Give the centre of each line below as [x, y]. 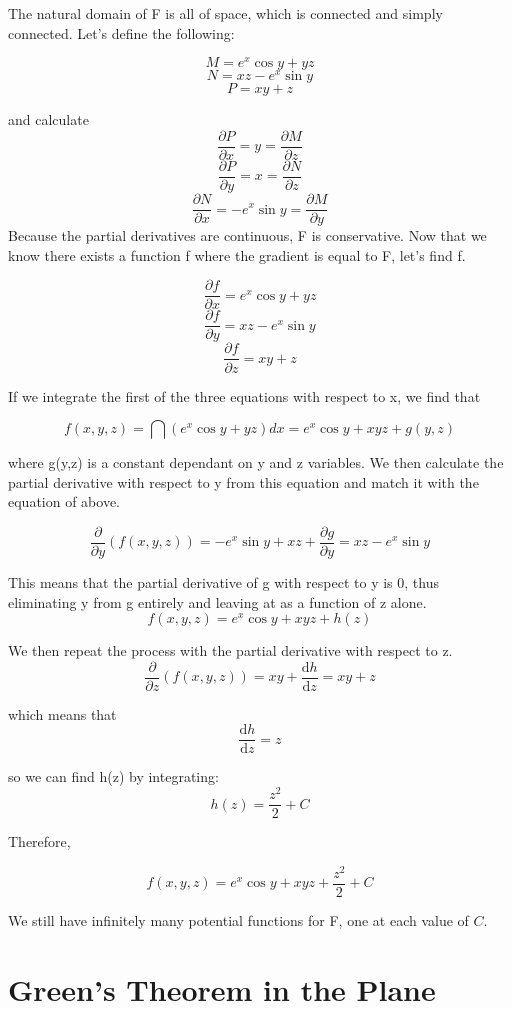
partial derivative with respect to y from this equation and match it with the [243, 481]
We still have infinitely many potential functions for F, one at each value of [238, 919]
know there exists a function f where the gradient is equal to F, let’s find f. [237, 254]
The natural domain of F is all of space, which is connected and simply [225, 13]
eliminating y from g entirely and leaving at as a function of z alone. [217, 601]
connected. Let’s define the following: [121, 32]
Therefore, [39, 841]
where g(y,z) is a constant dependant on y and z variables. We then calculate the [256, 462]
